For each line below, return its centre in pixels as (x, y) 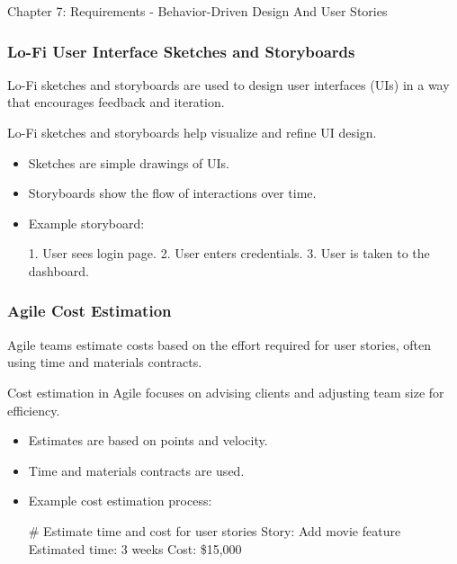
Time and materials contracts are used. (136, 470)
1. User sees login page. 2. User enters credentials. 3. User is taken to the (229, 253)
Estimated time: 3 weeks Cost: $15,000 (135, 548)
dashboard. (58, 270)
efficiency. (34, 410)
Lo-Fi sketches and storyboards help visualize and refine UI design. (192, 132)
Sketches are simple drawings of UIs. (129, 162)
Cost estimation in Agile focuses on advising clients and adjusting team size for (226, 392)
